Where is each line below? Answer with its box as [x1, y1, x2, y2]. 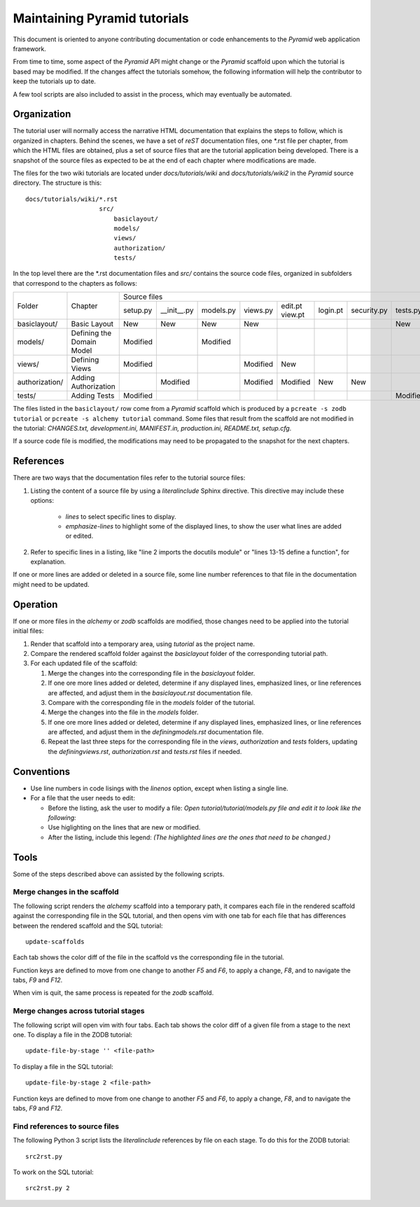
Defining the [71, 328, 112, 338]
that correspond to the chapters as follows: [13, 279, 138, 287]
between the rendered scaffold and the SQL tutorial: [13, 921, 164, 930]
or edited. [65, 532, 94, 540]
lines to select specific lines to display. [65, 512, 176, 521]
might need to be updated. [13, 580, 90, 588]
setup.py [123, 305, 153, 315]
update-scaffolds [25, 937, 85, 945]
